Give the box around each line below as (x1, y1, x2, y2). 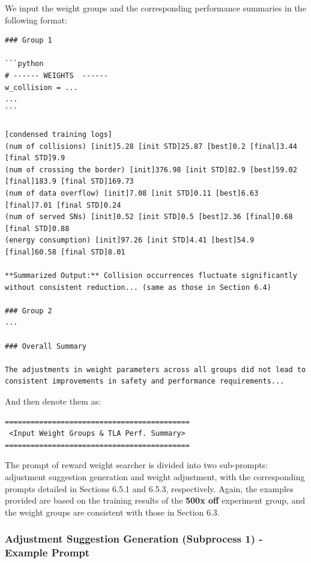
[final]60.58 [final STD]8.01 (5, 247, 125, 256)
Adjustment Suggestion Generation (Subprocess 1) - (5, 531, 263, 546)
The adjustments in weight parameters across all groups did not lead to (5, 365, 306, 374)
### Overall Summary (5, 342, 87, 351)
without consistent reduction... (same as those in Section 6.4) (5, 283, 271, 292)
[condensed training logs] (5, 130, 112, 139)
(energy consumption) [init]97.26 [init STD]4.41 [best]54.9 (5, 236, 255, 245)
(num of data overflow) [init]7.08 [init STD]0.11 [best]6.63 (5, 188, 259, 197)
